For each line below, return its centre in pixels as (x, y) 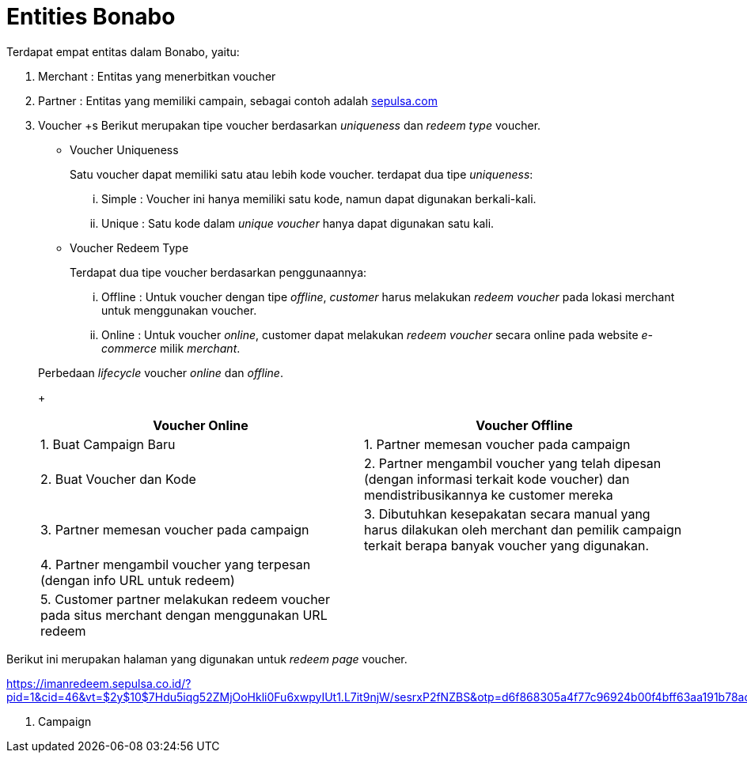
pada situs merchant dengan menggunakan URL (184, 615)
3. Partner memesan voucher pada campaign (175, 529)
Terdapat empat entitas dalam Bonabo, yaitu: (123, 51)
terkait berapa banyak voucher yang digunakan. (507, 545)
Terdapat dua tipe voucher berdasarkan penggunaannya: (218, 272)
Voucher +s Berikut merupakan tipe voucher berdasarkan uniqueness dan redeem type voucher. (290, 125)
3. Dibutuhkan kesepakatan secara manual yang (507, 514)
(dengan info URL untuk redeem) (138, 580)
